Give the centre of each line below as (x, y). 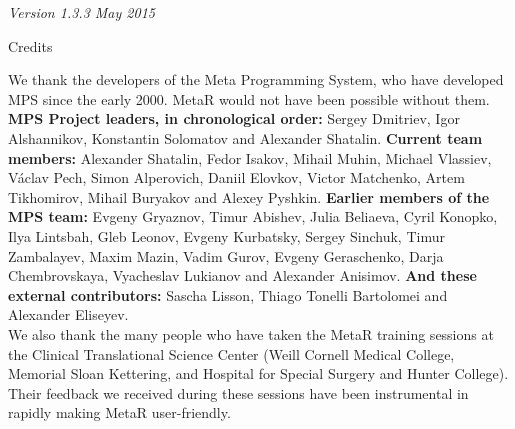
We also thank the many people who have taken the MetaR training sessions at (251, 333)
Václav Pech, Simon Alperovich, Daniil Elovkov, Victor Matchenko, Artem (236, 177)
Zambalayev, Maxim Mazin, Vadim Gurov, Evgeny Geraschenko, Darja (226, 255)
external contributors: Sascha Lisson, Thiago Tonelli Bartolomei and (228, 294)
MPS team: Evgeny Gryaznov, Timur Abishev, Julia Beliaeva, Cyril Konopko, (253, 216)
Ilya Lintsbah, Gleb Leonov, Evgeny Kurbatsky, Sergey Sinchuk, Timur (226, 235)
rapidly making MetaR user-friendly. (119, 412)
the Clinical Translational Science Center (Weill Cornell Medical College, (231, 353)
